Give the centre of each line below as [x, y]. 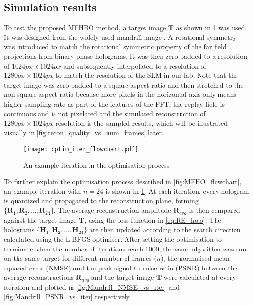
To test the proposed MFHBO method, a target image [85, 27]
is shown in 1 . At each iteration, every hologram [177, 191]
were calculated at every [200, 277]
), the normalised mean [195, 258]
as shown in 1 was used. [211, 27]
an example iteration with [43, 191]
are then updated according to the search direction [165, 229]
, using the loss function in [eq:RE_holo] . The [153, 220]
